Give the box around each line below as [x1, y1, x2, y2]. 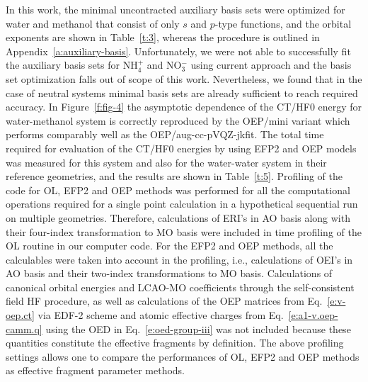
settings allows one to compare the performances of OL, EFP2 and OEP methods [6, 349, 360, 364]
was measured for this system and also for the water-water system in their [6, 155, 327, 169]
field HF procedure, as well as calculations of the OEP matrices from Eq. [6, 293, 323, 308]
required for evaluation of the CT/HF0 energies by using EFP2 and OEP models [6, 140, 357, 155]
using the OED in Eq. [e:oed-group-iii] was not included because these [45, 321, 351, 336]
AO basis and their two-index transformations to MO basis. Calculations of [6, 266, 333, 281]
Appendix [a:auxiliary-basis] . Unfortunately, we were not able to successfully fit [6, 43, 351, 58]
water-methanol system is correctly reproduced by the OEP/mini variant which [6, 113, 350, 128]
